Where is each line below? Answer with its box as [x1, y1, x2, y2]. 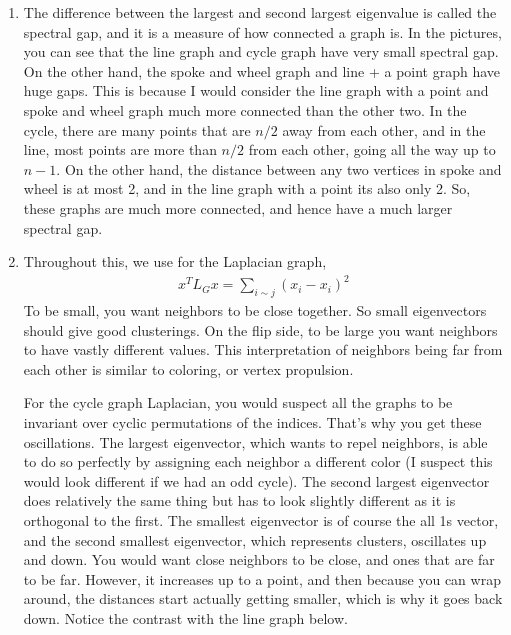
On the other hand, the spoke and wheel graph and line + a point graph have [23, 60, 501, 81]
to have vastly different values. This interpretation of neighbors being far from [23, 339, 503, 360]
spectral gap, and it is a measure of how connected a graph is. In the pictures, [23, 21, 502, 42]
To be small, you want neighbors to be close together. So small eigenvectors [23, 300, 487, 321]
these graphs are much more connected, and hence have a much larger [23, 197, 453, 218]
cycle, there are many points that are [23, 119, 251, 140]
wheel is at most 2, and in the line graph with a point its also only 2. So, [23, 178, 471, 199]
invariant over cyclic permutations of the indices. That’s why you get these [23, 412, 482, 433]
